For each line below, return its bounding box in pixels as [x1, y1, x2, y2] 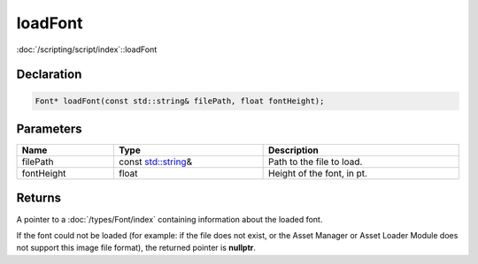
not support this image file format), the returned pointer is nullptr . [16, 243, 257, 253]
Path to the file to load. [268, 155, 363, 168]
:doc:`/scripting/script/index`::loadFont [16, 44, 158, 55]
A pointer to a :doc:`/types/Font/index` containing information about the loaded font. [16, 214, 323, 224]
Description [268, 144, 319, 156]
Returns [16, 191, 62, 206]
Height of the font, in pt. [268, 168, 367, 180]
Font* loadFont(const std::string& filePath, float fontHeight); [35, 95, 325, 106]
